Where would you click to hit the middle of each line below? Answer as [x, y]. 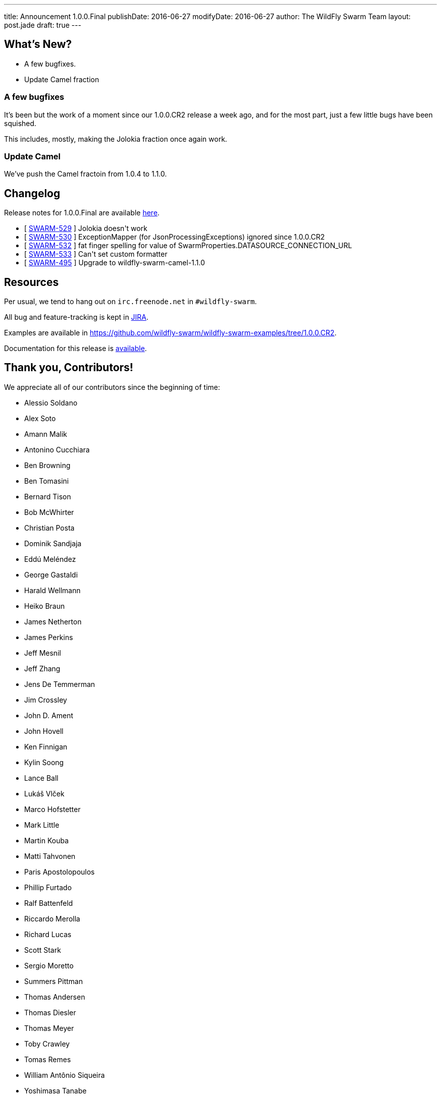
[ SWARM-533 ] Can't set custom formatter [96, 254]
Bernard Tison [48, 496]
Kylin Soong [44, 762]
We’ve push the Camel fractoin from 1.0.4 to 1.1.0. [86, 174]
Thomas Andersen [55, 997]
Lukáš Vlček [44, 793]
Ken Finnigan [46, 746]
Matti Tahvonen [50, 856]
